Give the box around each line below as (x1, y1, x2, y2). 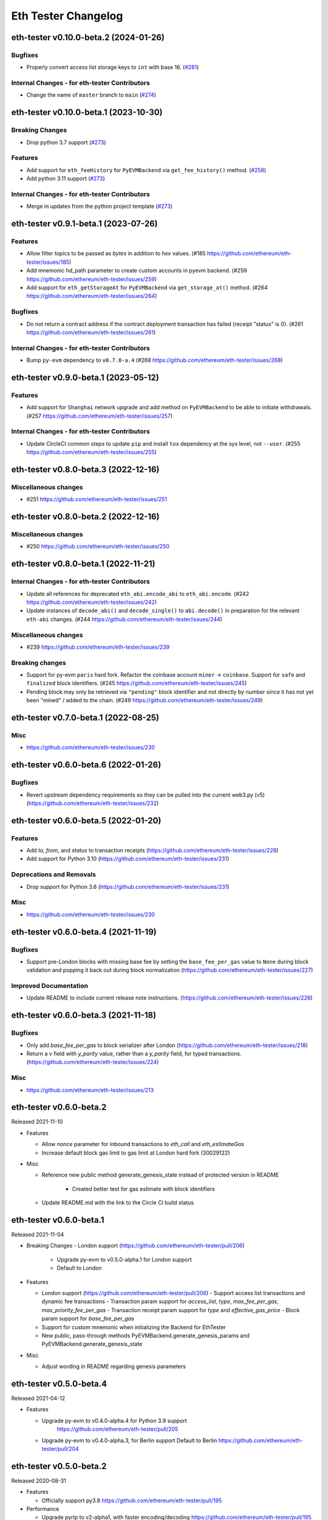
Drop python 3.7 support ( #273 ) (26, 139, 106, 146)
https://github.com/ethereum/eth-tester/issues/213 (26, 1086, 154, 1094)
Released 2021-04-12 (11, 1395, 66, 1402)
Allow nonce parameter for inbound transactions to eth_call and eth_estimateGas (41, 1141, 244, 1148)
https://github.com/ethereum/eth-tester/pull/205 (56, 1426, 179, 1433)
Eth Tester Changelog (11, 9, 123, 22)
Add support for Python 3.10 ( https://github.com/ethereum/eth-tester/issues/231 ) (26, 855, 230, 863)
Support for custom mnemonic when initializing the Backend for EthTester (41, 1323, 226, 1331)
